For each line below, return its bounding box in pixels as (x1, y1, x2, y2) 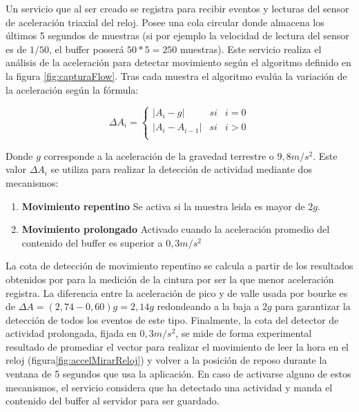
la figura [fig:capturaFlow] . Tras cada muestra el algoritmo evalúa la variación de (6, 68, 347, 83)
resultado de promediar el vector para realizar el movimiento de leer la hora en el (6, 339, 349, 353)
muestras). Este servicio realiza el (180, 41, 322, 56)
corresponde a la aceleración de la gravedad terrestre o (43, 148, 274, 163)
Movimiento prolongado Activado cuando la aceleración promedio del (21, 222, 330, 236)
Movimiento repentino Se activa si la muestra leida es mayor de (21, 198, 305, 213)
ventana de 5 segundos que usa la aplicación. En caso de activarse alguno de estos (6, 367, 351, 381)
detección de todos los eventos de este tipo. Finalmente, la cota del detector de (6, 312, 339, 327)
